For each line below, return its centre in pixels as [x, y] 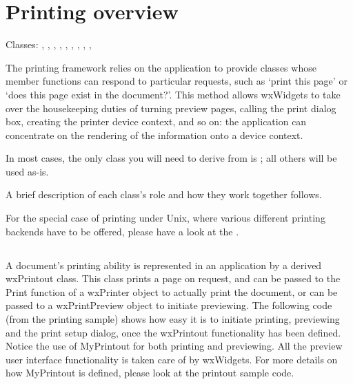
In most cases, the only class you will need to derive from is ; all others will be [171, 158]
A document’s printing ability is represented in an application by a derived [164, 265]
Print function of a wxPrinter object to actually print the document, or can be [172, 291]
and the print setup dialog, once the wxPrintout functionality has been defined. [173, 332]
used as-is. [27, 171]
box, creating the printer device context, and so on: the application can [156, 121]
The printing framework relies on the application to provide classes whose [161, 67]
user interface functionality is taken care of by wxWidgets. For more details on [172, 359]
